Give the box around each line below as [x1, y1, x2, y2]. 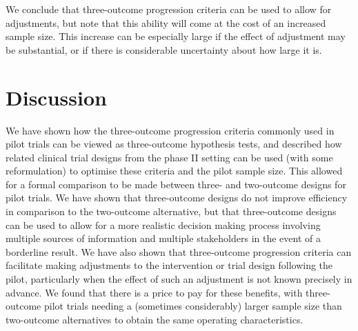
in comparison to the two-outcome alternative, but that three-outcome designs [6, 204, 337, 219]
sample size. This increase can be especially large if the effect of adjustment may [6, 29, 346, 43]
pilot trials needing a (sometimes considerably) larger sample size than [43, 299, 342, 313]
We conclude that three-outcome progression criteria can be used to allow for [6, 2, 332, 16]
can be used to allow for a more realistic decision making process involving [6, 217, 321, 232]
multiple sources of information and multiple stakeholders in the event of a [6, 231, 321, 245]
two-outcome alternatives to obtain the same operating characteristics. [6, 312, 304, 326]
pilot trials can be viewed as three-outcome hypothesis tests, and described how [6, 137, 342, 151]
